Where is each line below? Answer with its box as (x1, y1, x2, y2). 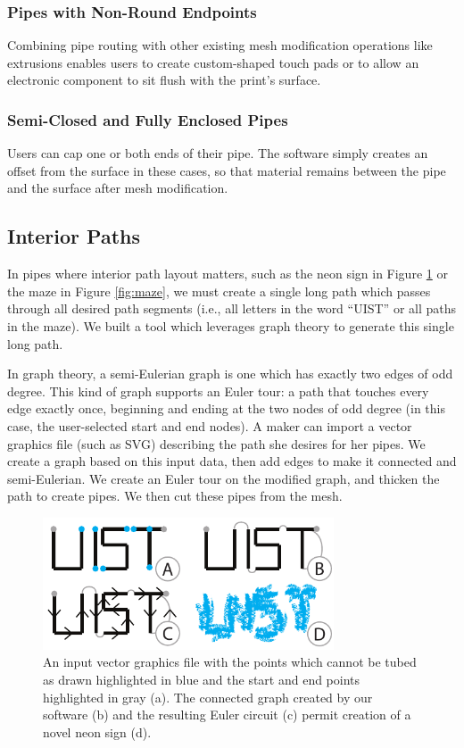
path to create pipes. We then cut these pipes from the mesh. (7, 486, 343, 505)
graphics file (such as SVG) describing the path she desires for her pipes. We (7, 434, 426, 453)
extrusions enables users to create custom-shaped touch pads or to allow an (7, 53, 419, 71)
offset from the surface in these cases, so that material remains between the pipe (7, 161, 446, 179)
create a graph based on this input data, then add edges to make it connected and (7, 452, 457, 470)
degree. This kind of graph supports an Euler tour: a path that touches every (7, 381, 429, 400)
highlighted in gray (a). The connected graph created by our (43, 687, 373, 706)
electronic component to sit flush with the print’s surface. (7, 71, 321, 89)
